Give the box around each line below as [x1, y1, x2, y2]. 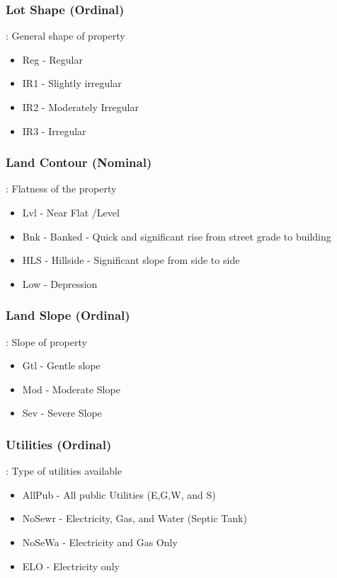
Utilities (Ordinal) [6, 435, 112, 453]
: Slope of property [6, 334, 87, 349]
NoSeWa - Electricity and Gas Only [22, 534, 178, 549]
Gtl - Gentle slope [22, 358, 101, 373]
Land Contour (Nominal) [6, 154, 152, 171]
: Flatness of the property [6, 181, 117, 196]
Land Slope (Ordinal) [6, 306, 130, 324]
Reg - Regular [22, 52, 83, 67]
